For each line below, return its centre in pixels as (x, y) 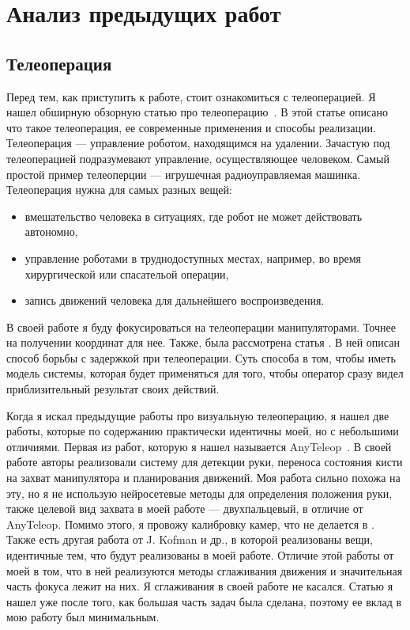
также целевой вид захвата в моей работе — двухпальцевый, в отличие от (185, 509)
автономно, (51, 232)
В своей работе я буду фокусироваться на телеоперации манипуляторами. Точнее (201, 326)
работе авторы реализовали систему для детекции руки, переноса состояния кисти (205, 462)
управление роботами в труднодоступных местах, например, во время (193, 258)
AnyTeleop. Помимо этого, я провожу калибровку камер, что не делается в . (190, 524)
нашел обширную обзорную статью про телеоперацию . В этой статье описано (197, 112)
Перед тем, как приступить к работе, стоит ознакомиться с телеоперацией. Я (191, 96)
